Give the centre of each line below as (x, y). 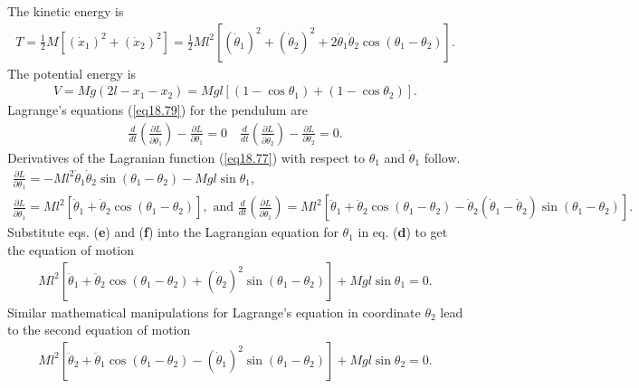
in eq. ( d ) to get (403, 232)
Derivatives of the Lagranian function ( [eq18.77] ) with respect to (186, 157)
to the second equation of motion (99, 330)
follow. (442, 157)
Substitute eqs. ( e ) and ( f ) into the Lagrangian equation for (173, 232)
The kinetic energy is (66, 11)
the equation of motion (71, 250)
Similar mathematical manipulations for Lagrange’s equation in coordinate (214, 312)
